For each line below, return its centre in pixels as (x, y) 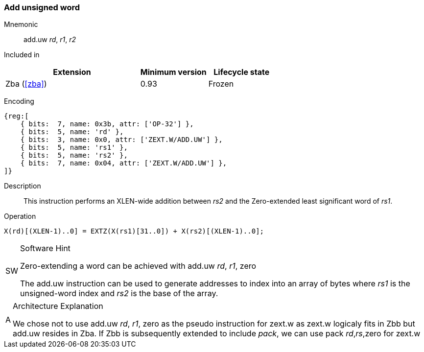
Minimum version (173, 72)
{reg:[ (16, 116)
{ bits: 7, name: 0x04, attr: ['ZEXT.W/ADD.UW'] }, (124, 163)
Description (23, 186)
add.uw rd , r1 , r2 (50, 40)
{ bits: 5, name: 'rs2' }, (74, 155)
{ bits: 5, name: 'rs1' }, (74, 148)
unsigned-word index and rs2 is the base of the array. (119, 293)
